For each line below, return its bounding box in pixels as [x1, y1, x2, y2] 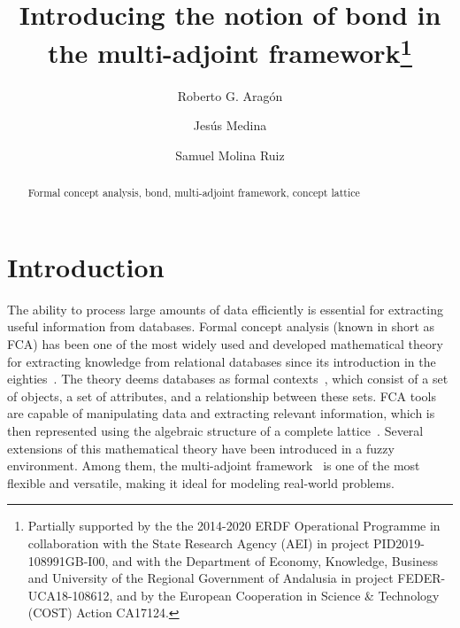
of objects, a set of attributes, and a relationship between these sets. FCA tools [7, 386, 437, 405]
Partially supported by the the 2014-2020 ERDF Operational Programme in [27, 516, 441, 535]
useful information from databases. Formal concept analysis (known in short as [7, 317, 435, 336]
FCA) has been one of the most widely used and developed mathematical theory [7, 335, 443, 353]
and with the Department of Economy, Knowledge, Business [111, 551, 438, 570]
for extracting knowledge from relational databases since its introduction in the [7, 352, 436, 370]
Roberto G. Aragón [177, 86, 283, 105]
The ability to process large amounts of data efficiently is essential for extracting [7, 299, 443, 318]
